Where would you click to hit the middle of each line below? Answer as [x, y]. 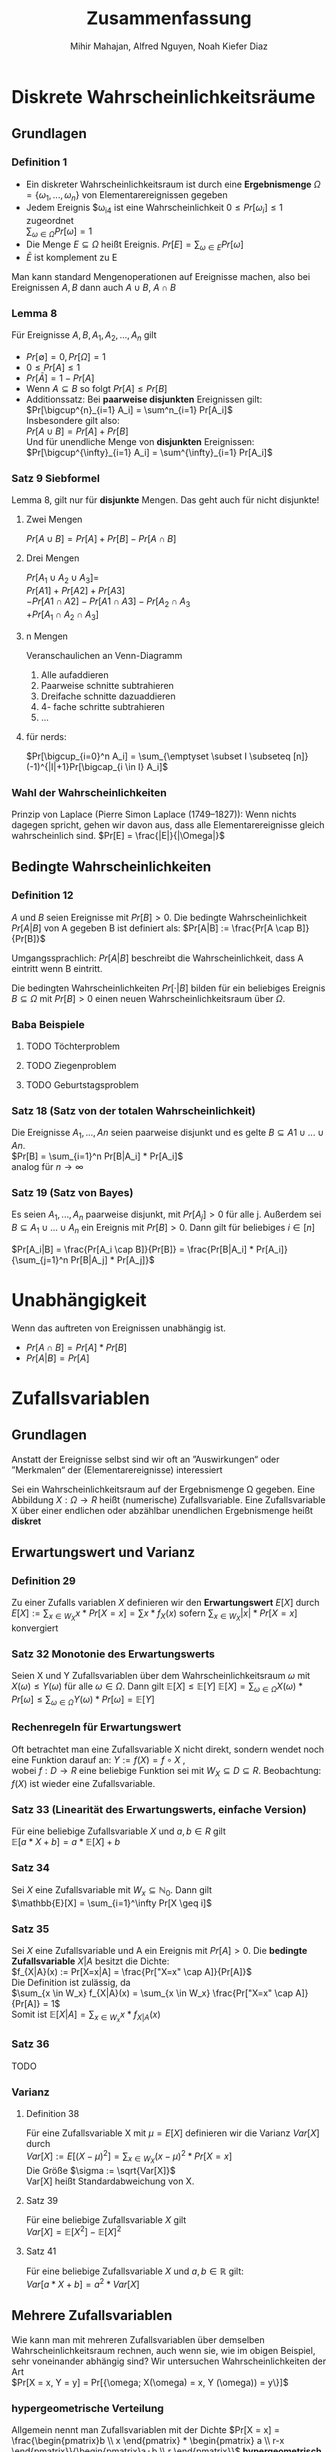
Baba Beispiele [48, 1024]
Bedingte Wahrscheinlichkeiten [111, 867]
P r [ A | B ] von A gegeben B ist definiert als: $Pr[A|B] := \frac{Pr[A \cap [153, 928]
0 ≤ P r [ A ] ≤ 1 [53, 367]
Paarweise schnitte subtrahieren [107, 685]
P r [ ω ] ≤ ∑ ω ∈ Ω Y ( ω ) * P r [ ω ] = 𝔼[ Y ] [83, 1700]
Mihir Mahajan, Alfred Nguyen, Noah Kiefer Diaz [169, 46]
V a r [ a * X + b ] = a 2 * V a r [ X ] [82, 2284]
